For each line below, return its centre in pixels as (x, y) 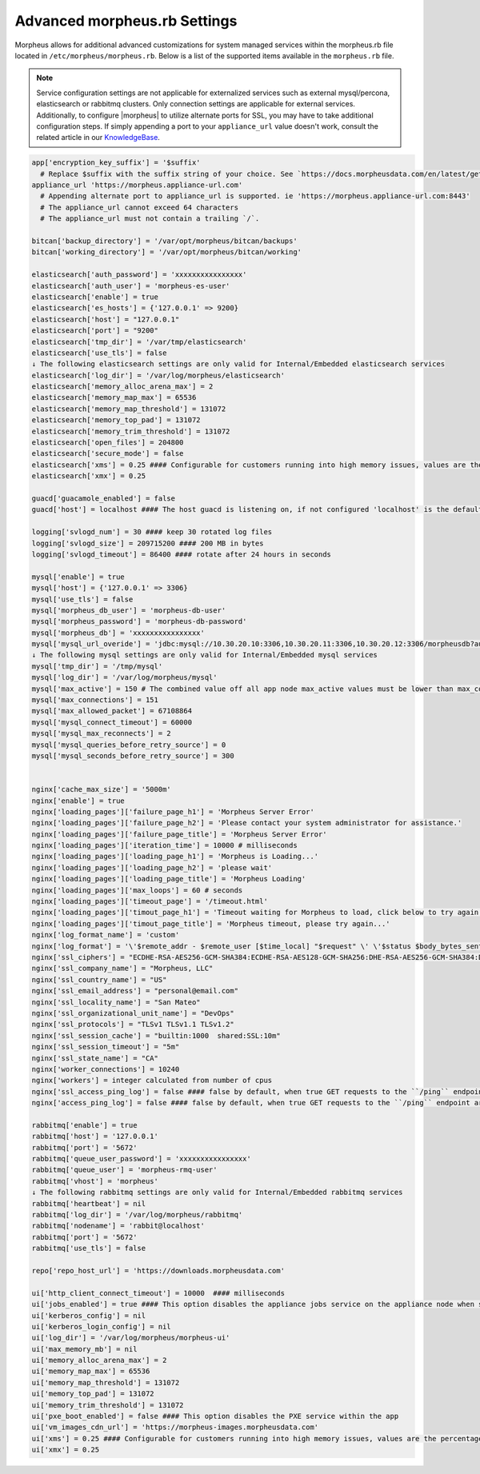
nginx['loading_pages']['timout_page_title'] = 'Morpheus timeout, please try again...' (211, 923)
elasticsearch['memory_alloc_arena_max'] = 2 (122, 387)
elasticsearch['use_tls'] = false (99, 353)
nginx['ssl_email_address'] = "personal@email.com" (135, 991)
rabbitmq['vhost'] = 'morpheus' (95, 1181)
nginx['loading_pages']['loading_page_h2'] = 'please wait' (152, 867)
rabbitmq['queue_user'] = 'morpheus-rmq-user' (124, 1170)
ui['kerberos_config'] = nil (89, 1315)
